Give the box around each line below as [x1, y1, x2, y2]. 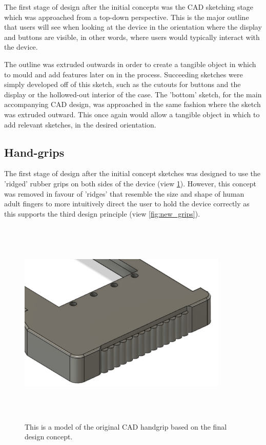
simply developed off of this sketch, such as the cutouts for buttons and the [4, 79, 241, 90]
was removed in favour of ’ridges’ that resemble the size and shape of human [4, 188, 244, 199]
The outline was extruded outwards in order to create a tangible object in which [4, 58, 256, 69]
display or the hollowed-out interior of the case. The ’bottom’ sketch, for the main [4, 89, 262, 99]
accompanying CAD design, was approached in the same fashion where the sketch [4, 99, 261, 110]
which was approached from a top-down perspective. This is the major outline [4, 11, 249, 22]
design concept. [25, 431, 73, 442]
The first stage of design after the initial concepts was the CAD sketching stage [4, 2, 254, 12]
